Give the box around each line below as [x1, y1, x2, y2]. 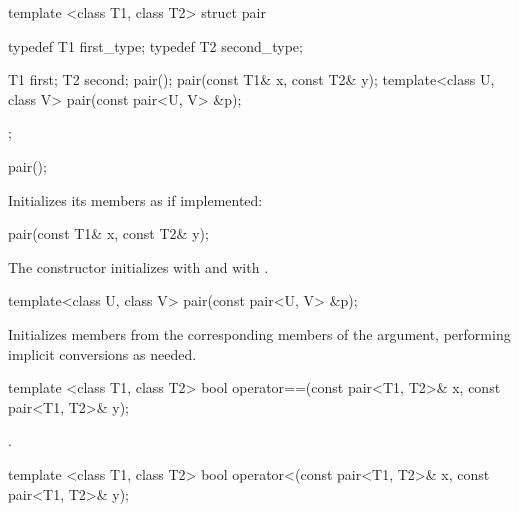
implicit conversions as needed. [8, 343, 197, 364]
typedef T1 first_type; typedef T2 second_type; [8, 35, 303, 56]
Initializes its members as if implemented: [8, 189, 263, 210]
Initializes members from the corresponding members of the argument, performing [8, 323, 511, 344]
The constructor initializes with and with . [8, 256, 269, 277]
